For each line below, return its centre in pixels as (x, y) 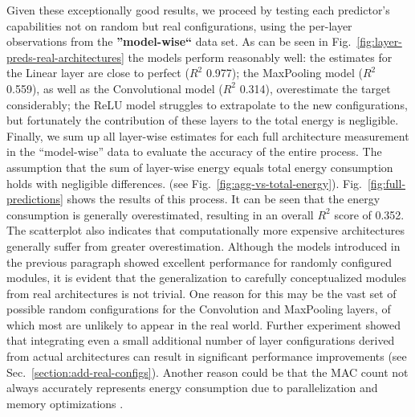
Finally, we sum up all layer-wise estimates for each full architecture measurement (208, 135)
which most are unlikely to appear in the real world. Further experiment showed (204, 324)
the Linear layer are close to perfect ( (98, 73)
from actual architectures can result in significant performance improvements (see (207, 356)
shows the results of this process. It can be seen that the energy (224, 199)
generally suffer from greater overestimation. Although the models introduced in (203, 245)
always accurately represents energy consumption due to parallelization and (192, 388)
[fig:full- (387, 183)
